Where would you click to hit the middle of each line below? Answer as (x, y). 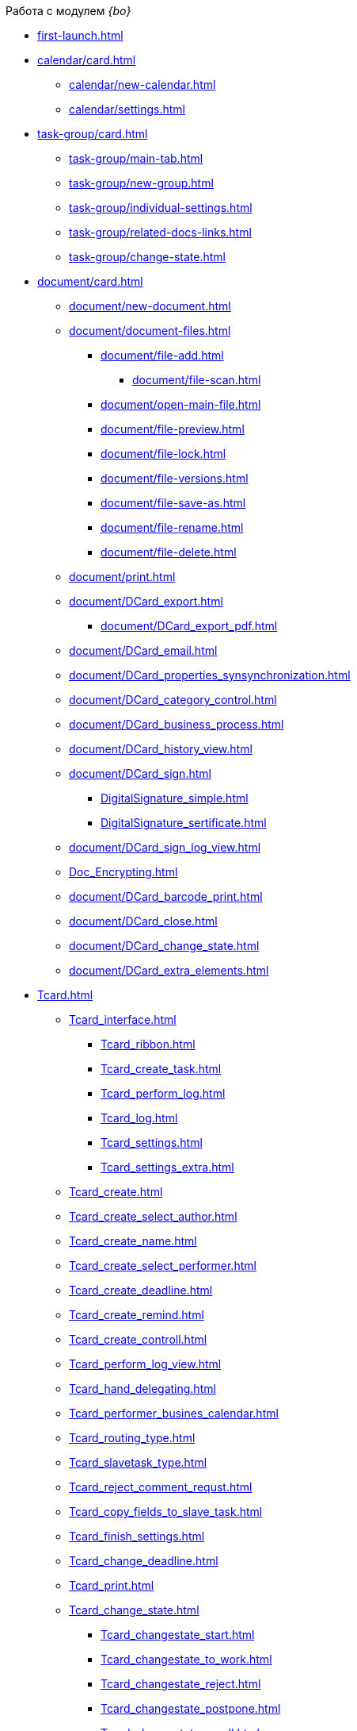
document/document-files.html (150, 331)
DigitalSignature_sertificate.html (184, 823)
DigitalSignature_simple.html (175, 798)
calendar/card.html (87, 60)
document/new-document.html (150, 306)
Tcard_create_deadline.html (141, 1290)
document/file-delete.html (169, 552)
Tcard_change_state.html (134, 1610)
